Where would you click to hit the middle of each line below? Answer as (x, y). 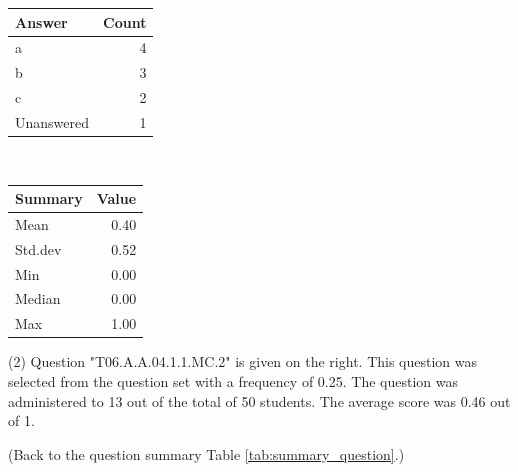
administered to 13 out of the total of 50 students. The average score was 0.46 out (259, 400)
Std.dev (38, 248)
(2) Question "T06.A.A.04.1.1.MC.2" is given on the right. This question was (243, 361)
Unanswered (52, 121)
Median (38, 298)
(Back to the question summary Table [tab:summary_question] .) (206, 453)
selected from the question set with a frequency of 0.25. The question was (233, 380)
